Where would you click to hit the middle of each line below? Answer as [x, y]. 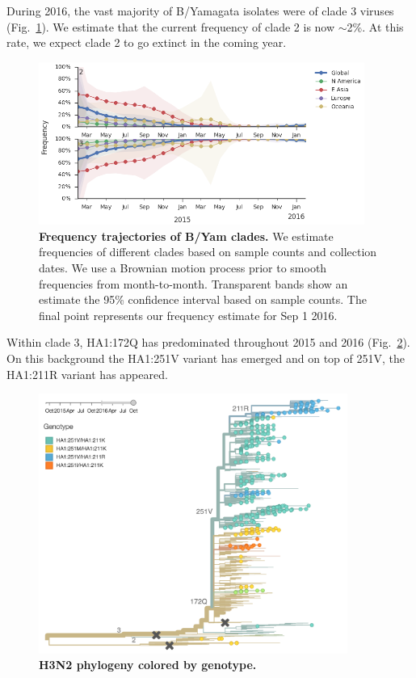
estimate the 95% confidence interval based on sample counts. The [203, 299]
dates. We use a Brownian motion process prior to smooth [183, 267]
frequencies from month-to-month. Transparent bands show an [193, 283]
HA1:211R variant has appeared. [87, 374]
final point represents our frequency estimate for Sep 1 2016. [188, 315]
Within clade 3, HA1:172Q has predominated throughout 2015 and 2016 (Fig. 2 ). [208, 342]
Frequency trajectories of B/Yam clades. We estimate [186, 236]
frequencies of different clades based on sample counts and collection [208, 252]
